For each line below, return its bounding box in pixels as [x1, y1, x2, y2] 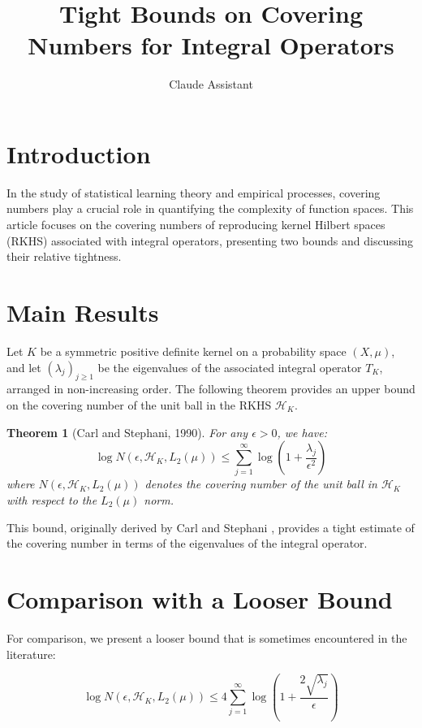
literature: [6, 645, 56, 662]
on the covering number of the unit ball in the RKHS [6, 396, 272, 413]
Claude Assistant [169, 76, 253, 93]
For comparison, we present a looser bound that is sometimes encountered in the [6, 629, 407, 646]
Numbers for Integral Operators [28, 28, 394, 62]
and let [6, 358, 41, 375]
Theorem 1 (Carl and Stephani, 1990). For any [6, 423, 248, 440]
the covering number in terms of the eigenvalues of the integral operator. [6, 535, 368, 552]
